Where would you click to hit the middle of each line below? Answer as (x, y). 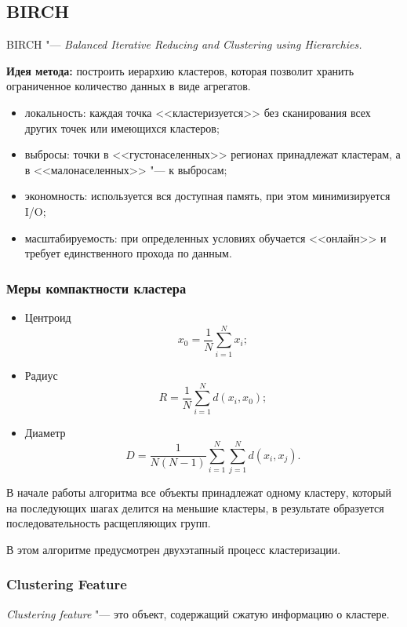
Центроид (48, 317)
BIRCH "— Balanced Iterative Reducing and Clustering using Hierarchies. (184, 44)
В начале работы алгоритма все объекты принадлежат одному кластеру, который (199, 492)
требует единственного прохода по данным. (128, 253)
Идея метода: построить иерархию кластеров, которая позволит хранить (180, 70)
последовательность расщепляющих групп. (109, 523)
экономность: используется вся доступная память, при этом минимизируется (207, 196)
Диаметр (45, 433)
